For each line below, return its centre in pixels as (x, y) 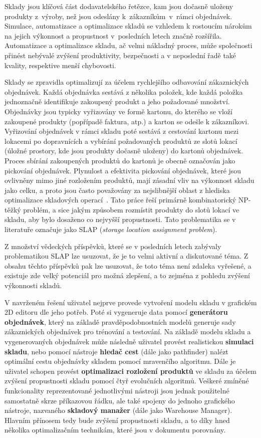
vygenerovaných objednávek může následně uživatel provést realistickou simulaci (129, 341)
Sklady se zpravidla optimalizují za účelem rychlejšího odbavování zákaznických (127, 82)
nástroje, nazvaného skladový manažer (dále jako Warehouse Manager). (118, 410)
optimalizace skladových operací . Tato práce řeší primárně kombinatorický (120, 200)
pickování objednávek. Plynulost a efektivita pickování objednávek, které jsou (123, 170)
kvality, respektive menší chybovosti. (60, 65)
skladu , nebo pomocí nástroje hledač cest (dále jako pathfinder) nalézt (116, 351)
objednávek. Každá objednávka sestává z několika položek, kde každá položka (124, 91)
